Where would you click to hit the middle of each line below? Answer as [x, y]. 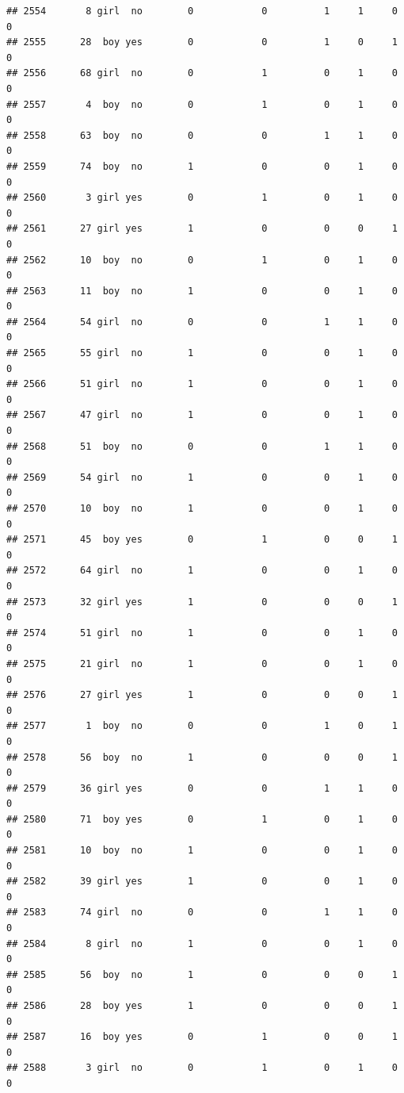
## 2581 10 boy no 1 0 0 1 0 [202, 851]
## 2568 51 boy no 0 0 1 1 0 [202, 446]
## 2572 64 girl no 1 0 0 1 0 [202, 571]
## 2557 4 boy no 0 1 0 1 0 [202, 104]
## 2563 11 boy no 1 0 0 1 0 [202, 291]
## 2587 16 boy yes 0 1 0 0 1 [202, 1037]
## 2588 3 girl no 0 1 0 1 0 [202, 1068]
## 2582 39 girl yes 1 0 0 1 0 [202, 882]
